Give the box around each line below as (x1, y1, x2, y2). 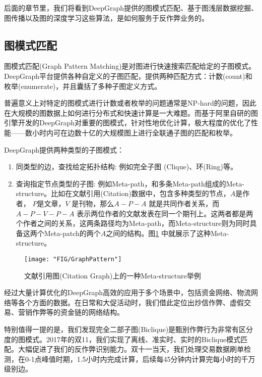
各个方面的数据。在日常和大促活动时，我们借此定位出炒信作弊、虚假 (18, 297, 244, 307)
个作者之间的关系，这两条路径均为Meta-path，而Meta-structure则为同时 (16, 218, 250, 228)
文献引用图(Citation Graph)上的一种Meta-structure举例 (24, 270, 201, 280)
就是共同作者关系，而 (149, 198, 220, 208)
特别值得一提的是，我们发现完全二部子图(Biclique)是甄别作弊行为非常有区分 (4, 323, 253, 334)
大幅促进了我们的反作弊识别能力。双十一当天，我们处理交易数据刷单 (18, 344, 244, 354)
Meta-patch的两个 (44, 227, 101, 238)
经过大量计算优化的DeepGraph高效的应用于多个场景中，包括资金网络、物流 (4, 287, 251, 298)
